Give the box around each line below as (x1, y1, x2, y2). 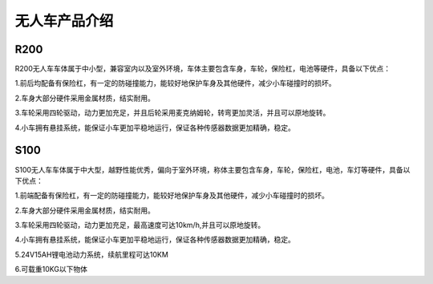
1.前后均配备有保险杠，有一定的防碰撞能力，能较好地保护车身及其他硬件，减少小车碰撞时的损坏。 (14, 79, 336, 88)
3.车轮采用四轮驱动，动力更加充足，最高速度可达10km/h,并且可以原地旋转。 (14, 221, 265, 230)
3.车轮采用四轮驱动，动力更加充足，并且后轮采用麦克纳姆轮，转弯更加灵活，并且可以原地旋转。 (14, 108, 330, 118)
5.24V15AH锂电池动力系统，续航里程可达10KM (14, 250, 168, 259)
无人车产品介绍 (14, 12, 114, 30)
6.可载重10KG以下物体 (14, 265, 88, 274)
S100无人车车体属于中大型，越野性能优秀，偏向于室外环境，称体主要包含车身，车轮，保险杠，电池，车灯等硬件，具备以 (14, 164, 411, 174)
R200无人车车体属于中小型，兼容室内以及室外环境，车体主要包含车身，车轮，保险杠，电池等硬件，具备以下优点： (14, 64, 391, 74)
